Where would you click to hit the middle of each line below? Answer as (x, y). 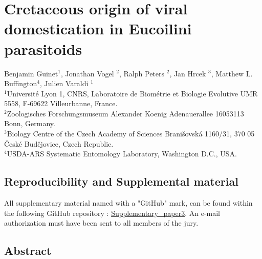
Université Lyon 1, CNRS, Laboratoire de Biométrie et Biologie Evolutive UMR (132, 93)
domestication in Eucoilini (98, 28)
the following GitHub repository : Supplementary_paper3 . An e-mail (112, 213)
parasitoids (43, 48)
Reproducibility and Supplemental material (121, 181)
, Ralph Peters (142, 73)
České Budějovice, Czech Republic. (59, 143)
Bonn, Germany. (30, 123)
